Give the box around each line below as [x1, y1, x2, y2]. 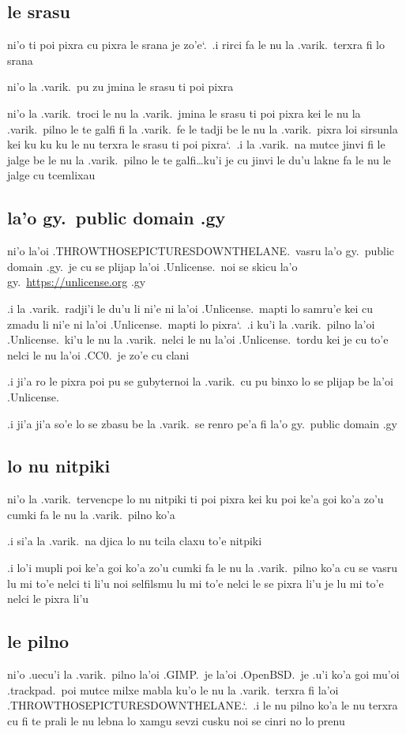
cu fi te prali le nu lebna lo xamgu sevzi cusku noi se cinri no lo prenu [7, 712, 345, 728]
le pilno [7, 629, 70, 653]
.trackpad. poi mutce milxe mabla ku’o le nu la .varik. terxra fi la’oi [7, 681, 339, 698]
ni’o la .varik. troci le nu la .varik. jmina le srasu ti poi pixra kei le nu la [7, 104, 361, 121]
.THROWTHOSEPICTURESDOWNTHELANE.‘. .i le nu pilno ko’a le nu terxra [7, 697, 398, 713]
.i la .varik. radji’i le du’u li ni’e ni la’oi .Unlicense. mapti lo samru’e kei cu [7, 299, 374, 316]
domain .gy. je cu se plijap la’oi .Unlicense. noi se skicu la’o [7, 258, 298, 274]
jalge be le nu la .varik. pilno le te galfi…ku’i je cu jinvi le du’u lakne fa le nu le [7, 151, 391, 168]
